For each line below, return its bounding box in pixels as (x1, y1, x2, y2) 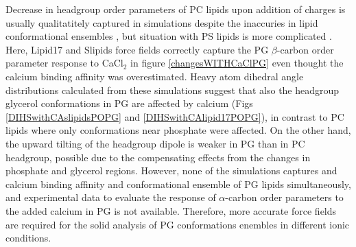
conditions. (5, 231, 51, 245)
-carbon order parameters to (225, 190, 344, 204)
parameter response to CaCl (5, 56, 123, 70)
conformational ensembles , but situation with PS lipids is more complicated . (5, 29, 332, 43)
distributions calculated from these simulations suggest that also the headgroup (5, 82, 340, 97)
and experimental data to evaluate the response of (5, 190, 216, 204)
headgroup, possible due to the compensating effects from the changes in (5, 150, 311, 164)
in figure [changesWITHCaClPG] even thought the (130, 56, 344, 70)
